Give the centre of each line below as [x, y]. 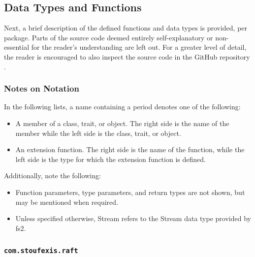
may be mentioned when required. [67, 202]
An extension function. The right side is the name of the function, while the [130, 149]
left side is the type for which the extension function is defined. [111, 159]
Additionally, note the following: [52, 176]
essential [17, 47]
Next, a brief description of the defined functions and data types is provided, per [126, 28]
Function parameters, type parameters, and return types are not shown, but [130, 192]
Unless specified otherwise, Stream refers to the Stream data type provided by [133, 218]
